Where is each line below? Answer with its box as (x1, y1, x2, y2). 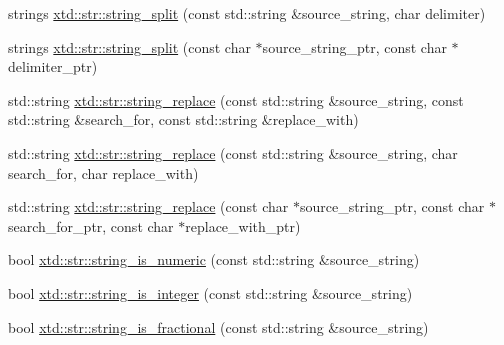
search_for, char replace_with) (8, 162, 199, 183)
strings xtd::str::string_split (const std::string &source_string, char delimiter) (8, 3, 486, 23)
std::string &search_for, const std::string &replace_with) (8, 109, 359, 130)
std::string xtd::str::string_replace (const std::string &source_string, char (8, 142, 458, 163)
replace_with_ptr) (185, 215, 301, 236)
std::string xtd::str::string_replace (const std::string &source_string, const (8, 89, 464, 110)
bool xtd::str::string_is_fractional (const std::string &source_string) (8, 316, 429, 337)
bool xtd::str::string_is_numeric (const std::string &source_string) (8, 249, 420, 270)
